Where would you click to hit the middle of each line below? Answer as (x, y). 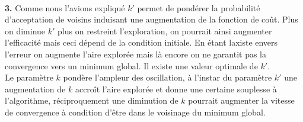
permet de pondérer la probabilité (199, 7)
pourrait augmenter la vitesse (241, 100)
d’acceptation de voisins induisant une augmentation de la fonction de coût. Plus (151, 19)
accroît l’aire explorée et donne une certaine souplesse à (176, 89)
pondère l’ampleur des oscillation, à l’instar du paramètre (168, 77)
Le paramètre (29, 77)
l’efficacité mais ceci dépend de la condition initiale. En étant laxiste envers (141, 42)
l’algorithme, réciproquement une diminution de (92, 100)
